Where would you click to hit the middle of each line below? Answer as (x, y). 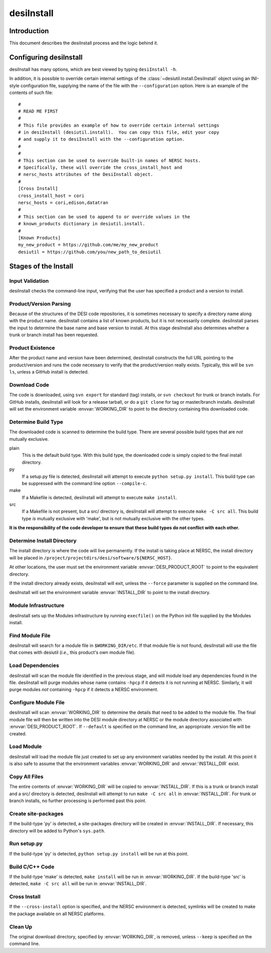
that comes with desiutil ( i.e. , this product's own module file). (72, 652)
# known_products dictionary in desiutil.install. (82, 224)
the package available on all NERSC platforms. (57, 914)
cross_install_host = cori (51, 196)
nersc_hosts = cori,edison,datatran (63, 203)
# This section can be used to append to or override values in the (104, 217)
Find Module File (30, 635)
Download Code (29, 385)
